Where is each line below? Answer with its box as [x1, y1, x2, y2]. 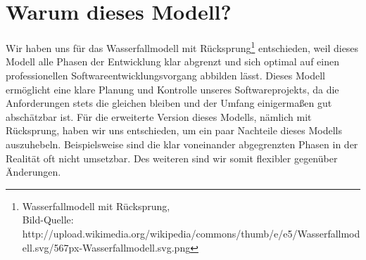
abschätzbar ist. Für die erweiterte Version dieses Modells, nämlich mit [6, 109, 312, 124]
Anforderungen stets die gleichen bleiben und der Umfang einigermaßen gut [6, 96, 332, 110]
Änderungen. [6, 164, 61, 179]
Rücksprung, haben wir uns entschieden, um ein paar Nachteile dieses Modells [6, 123, 342, 138]
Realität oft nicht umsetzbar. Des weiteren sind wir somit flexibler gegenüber [6, 150, 338, 165]
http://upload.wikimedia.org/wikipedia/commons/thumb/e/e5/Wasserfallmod [22, 226, 360, 240]
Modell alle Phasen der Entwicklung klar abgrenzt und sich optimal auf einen [6, 54, 339, 69]
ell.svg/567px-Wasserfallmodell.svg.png [22, 240, 191, 254]
